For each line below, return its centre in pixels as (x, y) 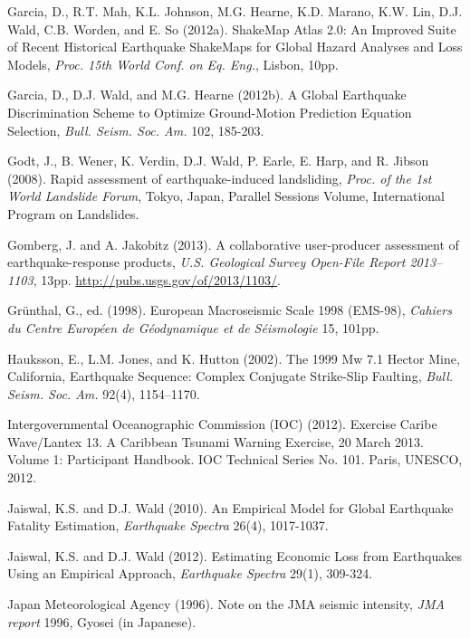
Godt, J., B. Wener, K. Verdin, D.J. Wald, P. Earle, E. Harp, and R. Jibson (218, 161)
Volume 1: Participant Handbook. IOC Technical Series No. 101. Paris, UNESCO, (235, 459)
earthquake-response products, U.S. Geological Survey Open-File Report (206, 262)
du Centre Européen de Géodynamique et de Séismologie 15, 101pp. (193, 327)
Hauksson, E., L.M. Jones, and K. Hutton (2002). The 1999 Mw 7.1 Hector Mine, (234, 358)
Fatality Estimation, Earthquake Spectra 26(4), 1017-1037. (168, 525)
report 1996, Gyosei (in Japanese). (102, 621)
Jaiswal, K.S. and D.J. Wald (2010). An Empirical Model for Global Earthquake (230, 507)
